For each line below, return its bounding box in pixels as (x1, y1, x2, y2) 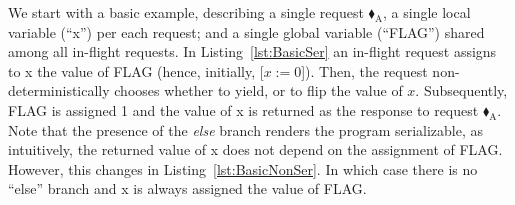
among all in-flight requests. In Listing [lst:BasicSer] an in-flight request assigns (8, 41, 497, 62)
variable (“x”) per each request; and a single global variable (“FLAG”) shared (8, 21, 485, 42)
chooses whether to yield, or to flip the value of (114, 80, 403, 101)
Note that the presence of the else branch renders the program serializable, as (8, 119, 484, 140)
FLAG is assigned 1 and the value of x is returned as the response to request (8, 99, 479, 120)
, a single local (383, 2, 471, 22)
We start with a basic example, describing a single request (8, 2, 364, 22)
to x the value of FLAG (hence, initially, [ (8, 60, 264, 81)
